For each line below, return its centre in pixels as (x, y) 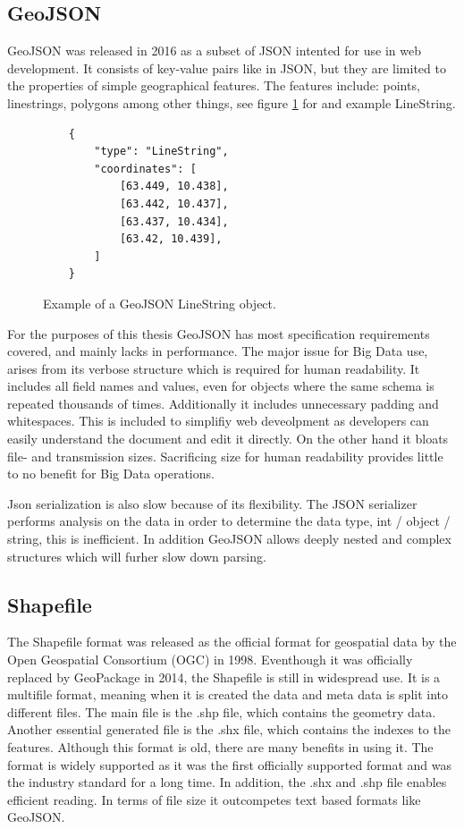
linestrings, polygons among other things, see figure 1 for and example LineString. (232, 102)
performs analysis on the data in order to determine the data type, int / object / (229, 521)
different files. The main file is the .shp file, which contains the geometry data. (222, 711)
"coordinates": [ (145, 169)
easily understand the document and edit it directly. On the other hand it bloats (228, 439)
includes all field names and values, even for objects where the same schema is (221, 386)
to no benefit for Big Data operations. (111, 474)
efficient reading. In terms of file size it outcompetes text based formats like (214, 799)
